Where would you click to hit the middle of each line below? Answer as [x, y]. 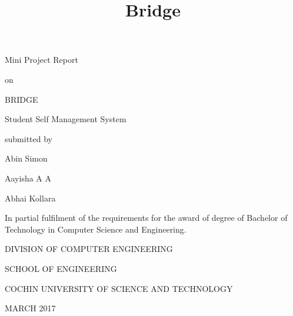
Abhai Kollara [30, 198]
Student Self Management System [66, 119]
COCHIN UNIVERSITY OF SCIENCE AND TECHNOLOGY [119, 288]
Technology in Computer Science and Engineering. [96, 229]
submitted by [29, 138]
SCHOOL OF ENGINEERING [61, 268]
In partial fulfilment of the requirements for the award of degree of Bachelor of [146, 218]
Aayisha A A [28, 178]
